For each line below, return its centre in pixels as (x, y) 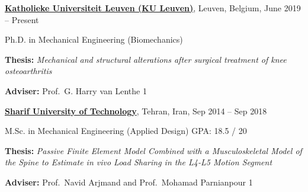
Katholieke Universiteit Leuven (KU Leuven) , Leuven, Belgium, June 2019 (153, 8)
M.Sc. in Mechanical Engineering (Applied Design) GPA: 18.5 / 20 (126, 131)
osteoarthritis (28, 71)
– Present (22, 19)
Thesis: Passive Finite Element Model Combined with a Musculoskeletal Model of (153, 150)
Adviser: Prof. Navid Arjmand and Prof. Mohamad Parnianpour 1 (129, 182)
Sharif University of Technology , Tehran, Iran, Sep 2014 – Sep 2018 (136, 111)
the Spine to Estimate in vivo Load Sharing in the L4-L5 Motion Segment (139, 162)
